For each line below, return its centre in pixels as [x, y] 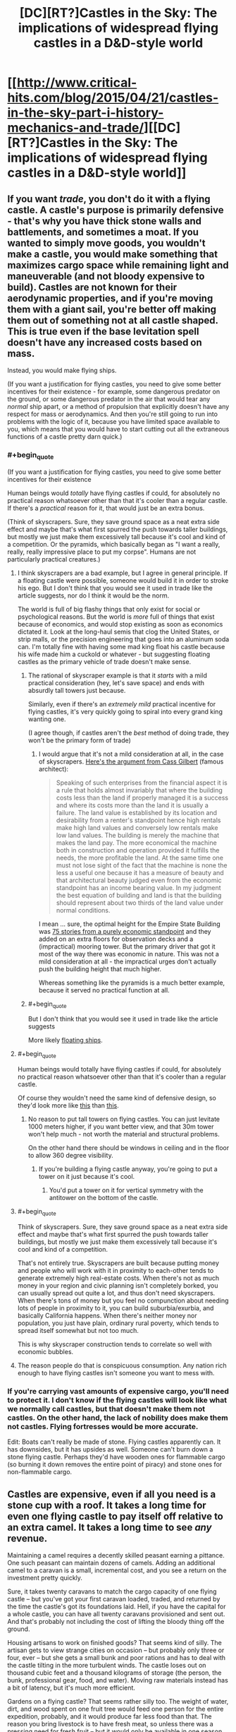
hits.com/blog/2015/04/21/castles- [113, 98]
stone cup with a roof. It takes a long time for [107, 1505]
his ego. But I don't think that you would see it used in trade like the [115, 588]
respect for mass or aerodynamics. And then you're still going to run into [113, 414]
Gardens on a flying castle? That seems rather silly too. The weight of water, [118, 1702]
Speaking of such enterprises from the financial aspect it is [142, 783]
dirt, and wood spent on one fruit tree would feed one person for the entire [116, 1709]
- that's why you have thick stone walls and [105, 221]
